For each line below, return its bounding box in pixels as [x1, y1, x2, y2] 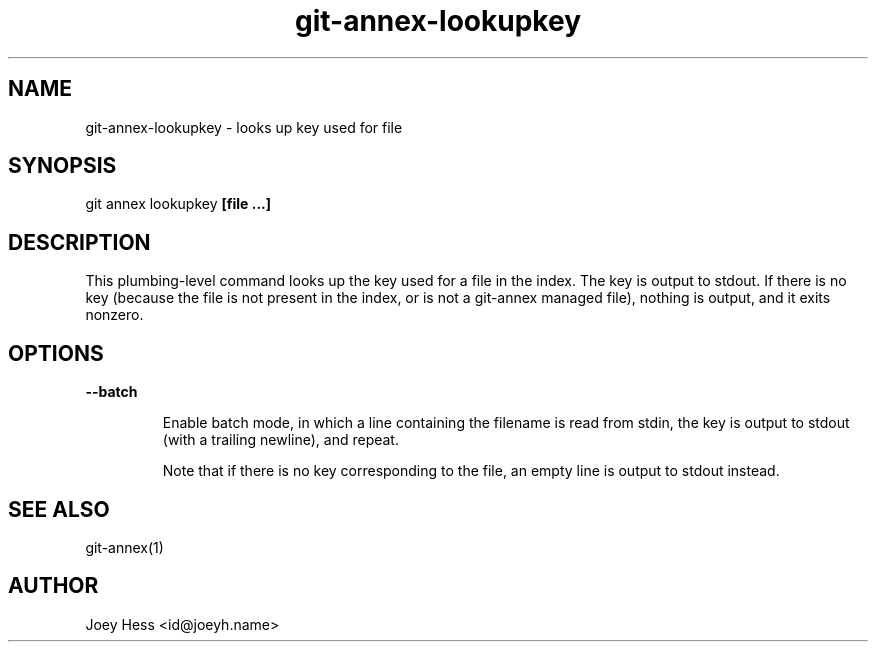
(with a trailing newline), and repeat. [162, 431, 399, 449]
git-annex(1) [85, 538, 164, 556]
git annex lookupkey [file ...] [85, 195, 272, 213]
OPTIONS [8, 340, 104, 366]
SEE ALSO [8, 496, 110, 522]
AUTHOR [8, 573, 99, 599]
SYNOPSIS [8, 153, 117, 179]
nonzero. [85, 306, 144, 324]
